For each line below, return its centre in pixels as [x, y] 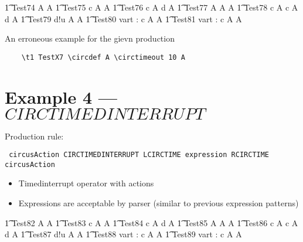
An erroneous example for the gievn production [90, 38]
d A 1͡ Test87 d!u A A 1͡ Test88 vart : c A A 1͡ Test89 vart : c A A [123, 234]
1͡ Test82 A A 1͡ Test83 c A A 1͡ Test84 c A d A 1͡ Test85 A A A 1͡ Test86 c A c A [151, 222]
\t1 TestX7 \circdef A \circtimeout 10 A [103, 57]
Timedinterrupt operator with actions [86, 183]
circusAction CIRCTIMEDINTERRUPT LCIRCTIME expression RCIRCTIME [139, 155]
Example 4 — [61, 96]
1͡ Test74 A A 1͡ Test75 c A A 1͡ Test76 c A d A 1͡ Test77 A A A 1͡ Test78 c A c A [151, 7]
